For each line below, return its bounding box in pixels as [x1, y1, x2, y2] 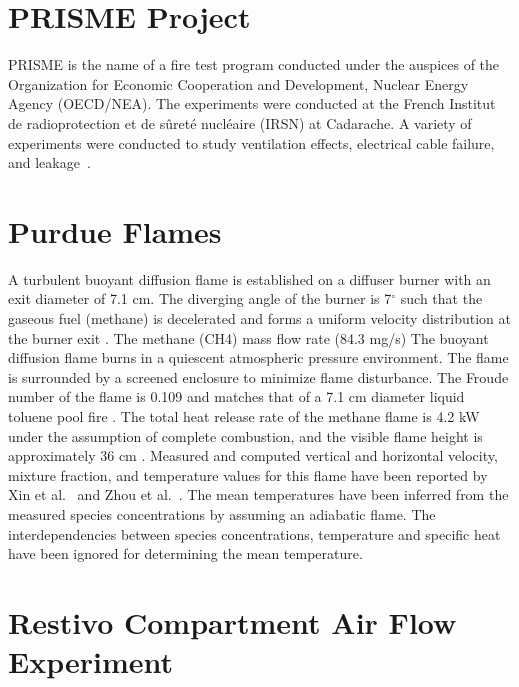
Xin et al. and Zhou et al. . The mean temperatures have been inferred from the [8, 484, 509, 505]
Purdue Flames [8, 210, 222, 251]
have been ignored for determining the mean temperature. [8, 543, 363, 564]
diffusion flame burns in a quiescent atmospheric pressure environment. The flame [8, 347, 509, 368]
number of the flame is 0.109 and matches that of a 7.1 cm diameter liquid [8, 386, 465, 407]
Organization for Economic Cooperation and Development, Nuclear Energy [8, 73, 469, 94]
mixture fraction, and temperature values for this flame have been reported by [8, 464, 488, 485]
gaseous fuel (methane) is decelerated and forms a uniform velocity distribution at [8, 308, 511, 328]
